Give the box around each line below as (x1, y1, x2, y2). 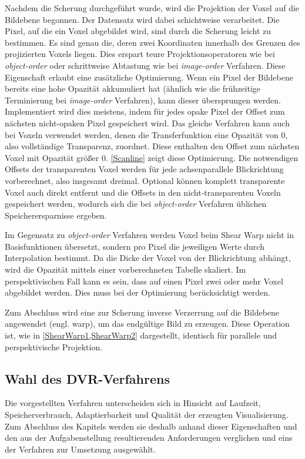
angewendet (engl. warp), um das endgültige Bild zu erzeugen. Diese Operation (5, 317, 290, 330)
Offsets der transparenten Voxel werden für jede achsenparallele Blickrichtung (5, 163, 284, 175)
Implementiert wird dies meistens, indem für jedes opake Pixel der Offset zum (5, 105, 285, 118)
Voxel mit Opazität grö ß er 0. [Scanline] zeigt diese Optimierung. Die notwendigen (5, 151, 299, 163)
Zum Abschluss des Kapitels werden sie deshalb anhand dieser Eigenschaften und (5, 420, 297, 432)
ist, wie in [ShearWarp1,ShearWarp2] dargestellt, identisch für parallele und (5, 329, 277, 341)
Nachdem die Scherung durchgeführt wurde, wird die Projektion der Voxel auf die (5, 2, 300, 14)
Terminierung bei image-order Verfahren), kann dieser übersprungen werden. (5, 93, 281, 106)
